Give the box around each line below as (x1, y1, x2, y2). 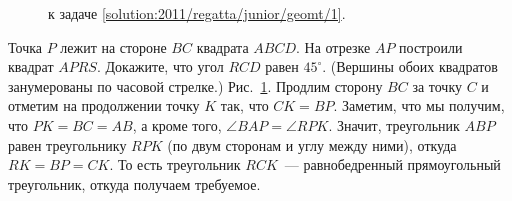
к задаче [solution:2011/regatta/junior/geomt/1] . (48, 3, 346, 23)
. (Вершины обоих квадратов (322, 56, 498, 77)
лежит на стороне (60, 36, 167, 57)
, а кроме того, (132, 114, 222, 135)
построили (399, 36, 463, 57)
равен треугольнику (8, 134, 127, 155)
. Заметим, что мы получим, (333, 95, 505, 116)
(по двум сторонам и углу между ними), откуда (167, 134, 457, 155)
